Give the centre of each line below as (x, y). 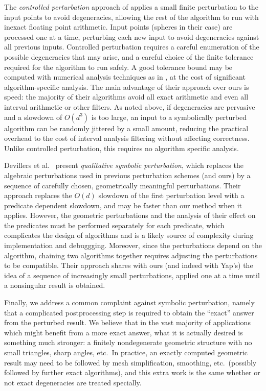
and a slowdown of (33, 117)
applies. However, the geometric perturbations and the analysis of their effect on (130, 215)
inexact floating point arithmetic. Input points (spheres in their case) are (118, 27)
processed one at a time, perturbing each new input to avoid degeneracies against (132, 36)
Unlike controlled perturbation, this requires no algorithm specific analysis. (121, 148)
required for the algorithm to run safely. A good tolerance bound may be (118, 67)
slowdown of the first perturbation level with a (171, 195)
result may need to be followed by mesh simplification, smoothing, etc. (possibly (130, 362)
